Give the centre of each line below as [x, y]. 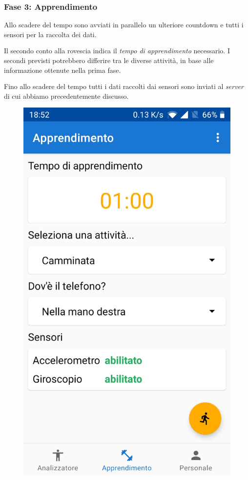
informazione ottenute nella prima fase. [62, 70]
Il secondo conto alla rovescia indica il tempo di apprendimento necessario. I [117, 51]
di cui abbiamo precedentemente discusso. [66, 96]
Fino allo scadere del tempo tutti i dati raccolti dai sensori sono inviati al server [124, 86]
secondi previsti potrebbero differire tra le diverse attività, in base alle [109, 60]
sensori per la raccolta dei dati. [50, 34]
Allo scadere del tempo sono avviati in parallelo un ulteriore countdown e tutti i [124, 25]
